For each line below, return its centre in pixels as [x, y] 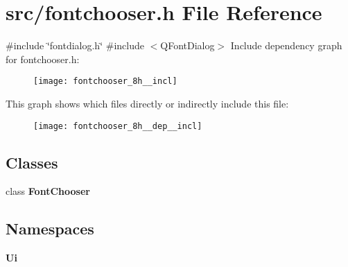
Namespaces [50, 229]
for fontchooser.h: [43, 59]
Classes [32, 162]
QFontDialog [188, 45]
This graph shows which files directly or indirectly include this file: [147, 103]
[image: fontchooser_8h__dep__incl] [118, 126]
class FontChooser [48, 191]
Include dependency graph [286, 45]
